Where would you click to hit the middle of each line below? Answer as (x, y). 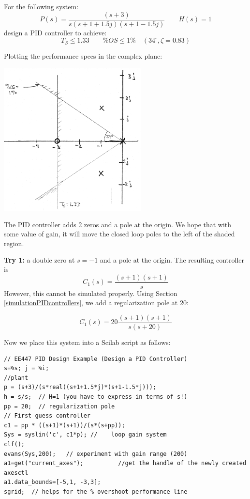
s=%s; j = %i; (27, 368)
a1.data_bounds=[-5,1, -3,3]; (52, 482)
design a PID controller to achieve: (55, 32)
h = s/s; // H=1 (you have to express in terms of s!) (96, 397)
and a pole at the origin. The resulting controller (172, 259)
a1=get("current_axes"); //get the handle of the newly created (125, 463)
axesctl (16, 473)
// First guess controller (47, 416)
